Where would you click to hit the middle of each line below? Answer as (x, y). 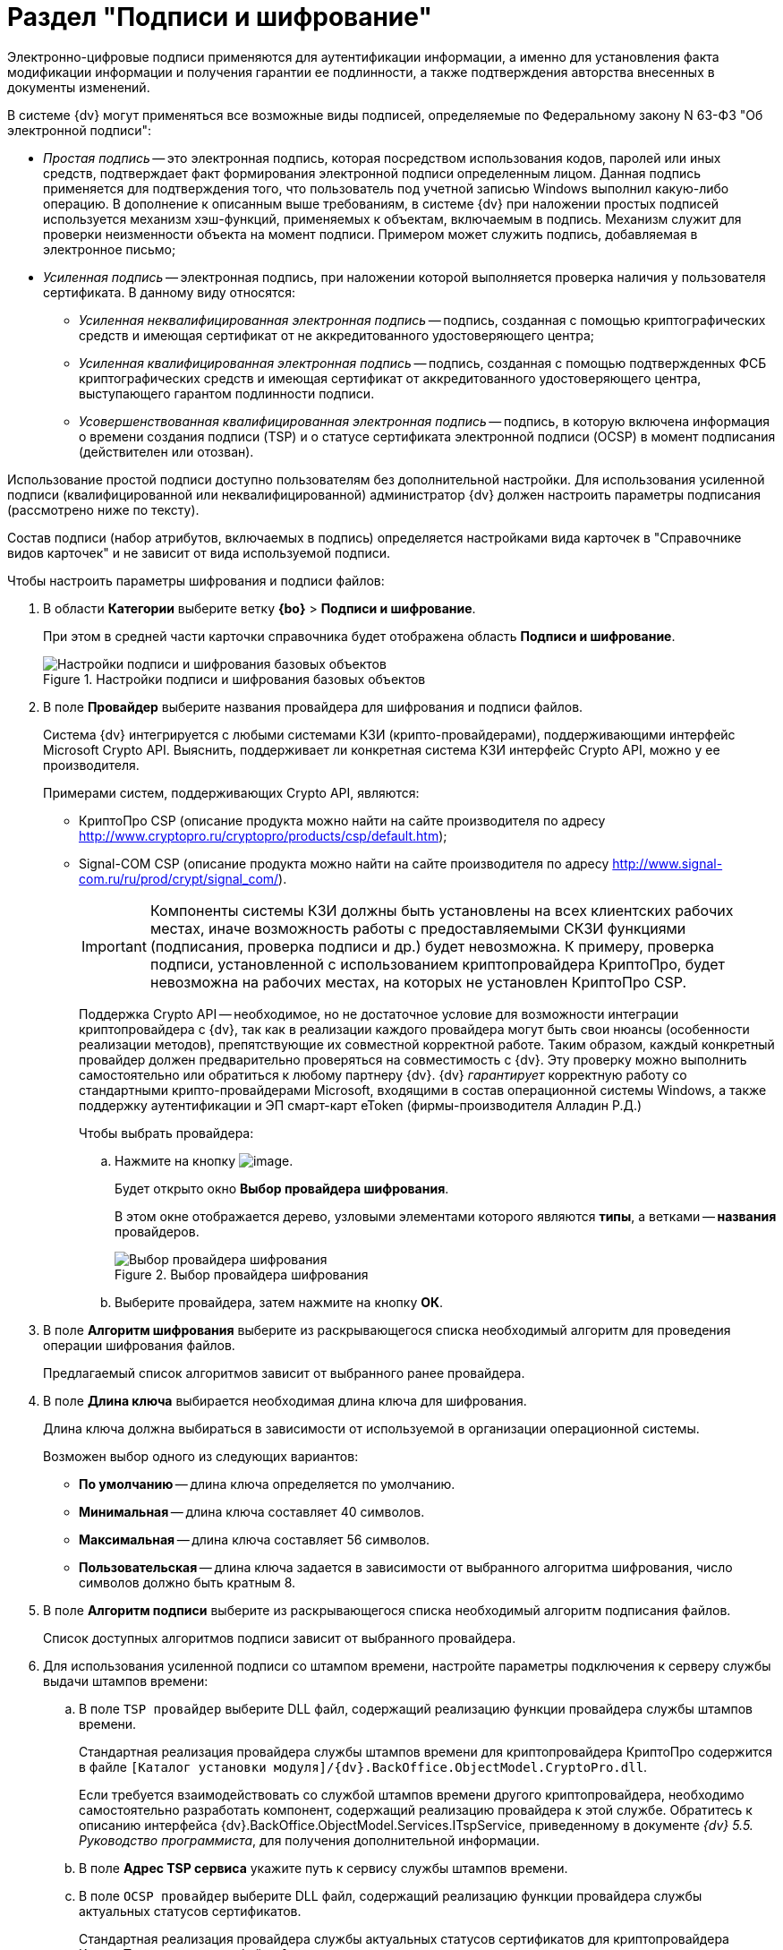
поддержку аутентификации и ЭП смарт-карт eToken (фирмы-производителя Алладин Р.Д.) (361, 1105)
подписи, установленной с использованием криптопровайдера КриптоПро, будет (437, 964)
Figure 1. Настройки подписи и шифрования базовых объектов (234, 679)
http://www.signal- (668, 863)
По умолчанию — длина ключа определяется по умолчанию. (267, 1484)
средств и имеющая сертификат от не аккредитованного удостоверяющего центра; (336, 335)
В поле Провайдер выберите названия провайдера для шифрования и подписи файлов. (313, 706)
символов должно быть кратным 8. (187, 1582)
